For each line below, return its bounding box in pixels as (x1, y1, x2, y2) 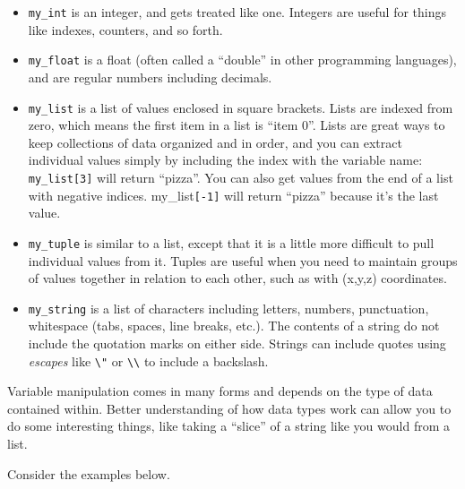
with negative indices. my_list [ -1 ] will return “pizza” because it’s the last (28, 185, 439, 204)
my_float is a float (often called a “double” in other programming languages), (28, 50, 457, 69)
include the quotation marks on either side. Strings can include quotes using (28, 333, 446, 352)
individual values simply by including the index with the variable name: (28, 150, 423, 169)
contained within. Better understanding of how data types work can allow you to (7, 399, 452, 417)
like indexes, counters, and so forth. (28, 20, 223, 39)
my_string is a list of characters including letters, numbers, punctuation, (28, 298, 429, 317)
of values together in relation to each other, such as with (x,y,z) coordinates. (28, 269, 447, 287)
